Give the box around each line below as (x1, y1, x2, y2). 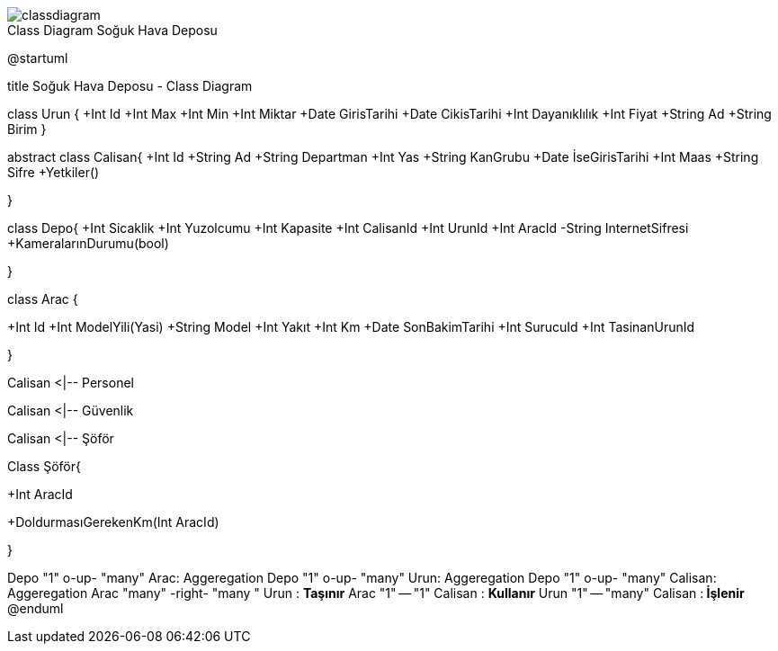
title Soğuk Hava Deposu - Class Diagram (7, 78, 253, 94)
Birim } (7, 121, 47, 137)
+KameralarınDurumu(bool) (7, 236, 169, 251)
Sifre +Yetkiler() (7, 165, 100, 180)
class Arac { (7, 291, 78, 307)
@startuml (7, 50, 68, 66)
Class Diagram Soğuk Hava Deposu (7, 22, 218, 38)
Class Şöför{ (7, 459, 81, 474)
